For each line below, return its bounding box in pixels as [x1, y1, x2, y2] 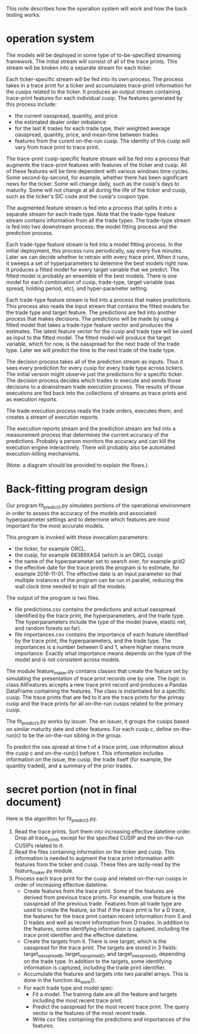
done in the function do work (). [23, 977, 96, 985]
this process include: [6, 101, 57, 108]
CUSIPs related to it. [14, 842, 64, 849]
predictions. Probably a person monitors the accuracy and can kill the [6, 437, 176, 444]
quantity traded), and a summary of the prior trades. [6, 762, 133, 770]
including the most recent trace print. [32, 997, 123, 1004]
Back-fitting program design [6, 482, 148, 496]
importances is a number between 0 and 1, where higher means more [14, 643, 184, 650]
